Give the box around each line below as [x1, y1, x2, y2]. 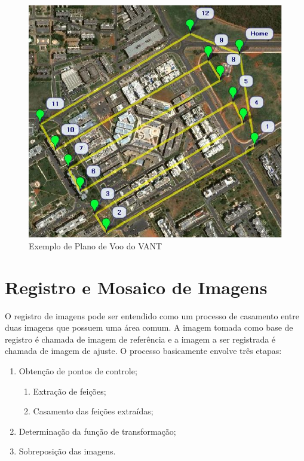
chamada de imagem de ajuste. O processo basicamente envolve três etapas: [5, 344, 282, 357]
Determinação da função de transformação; [19, 425, 176, 437]
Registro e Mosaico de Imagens [5, 274, 268, 299]
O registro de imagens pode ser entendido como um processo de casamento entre [5, 309, 299, 322]
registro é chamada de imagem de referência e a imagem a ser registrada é [5, 332, 276, 345]
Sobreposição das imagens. [19, 445, 116, 457]
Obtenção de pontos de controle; [19, 364, 137, 377]
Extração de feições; [33, 384, 106, 397]
